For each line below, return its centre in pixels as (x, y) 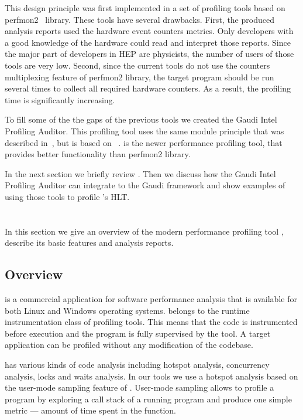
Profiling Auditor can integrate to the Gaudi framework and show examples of (145, 185)
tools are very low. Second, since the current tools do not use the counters (137, 65)
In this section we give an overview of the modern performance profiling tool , (144, 231)
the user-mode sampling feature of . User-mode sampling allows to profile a (140, 387)
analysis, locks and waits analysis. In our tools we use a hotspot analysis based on (151, 376)
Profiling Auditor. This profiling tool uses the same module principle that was (144, 131)
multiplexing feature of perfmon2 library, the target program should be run (140, 77)
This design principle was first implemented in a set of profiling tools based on (145, 8)
